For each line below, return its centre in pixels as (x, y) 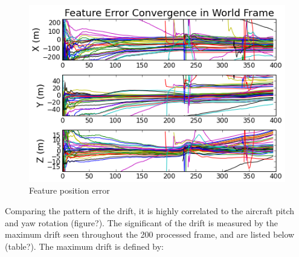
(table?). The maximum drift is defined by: (85, 246)
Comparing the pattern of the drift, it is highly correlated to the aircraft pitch (150, 211)
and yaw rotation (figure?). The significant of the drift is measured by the (141, 222)
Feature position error (69, 190)
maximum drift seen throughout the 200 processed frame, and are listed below (150, 234)
